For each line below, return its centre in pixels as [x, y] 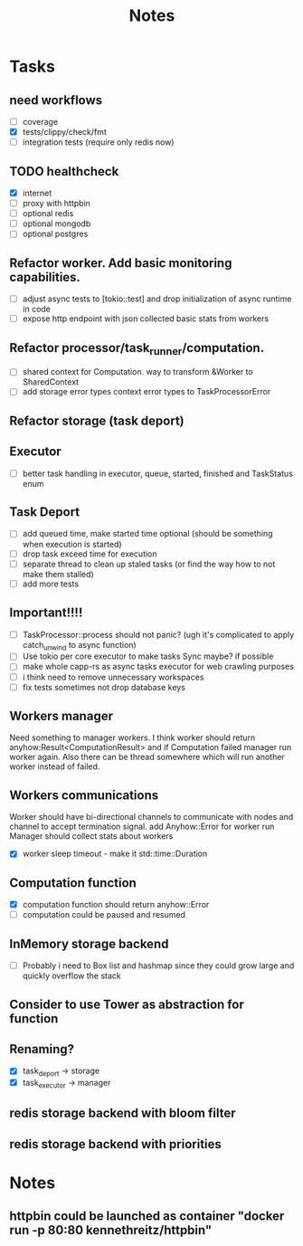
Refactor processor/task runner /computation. [137, 349]
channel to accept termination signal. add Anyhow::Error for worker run [142, 827]
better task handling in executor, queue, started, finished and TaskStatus [158, 473]
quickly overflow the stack [71, 976]
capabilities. [45, 277]
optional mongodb [57, 224]
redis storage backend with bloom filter [123, 1113]
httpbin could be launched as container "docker [147, 1217]
